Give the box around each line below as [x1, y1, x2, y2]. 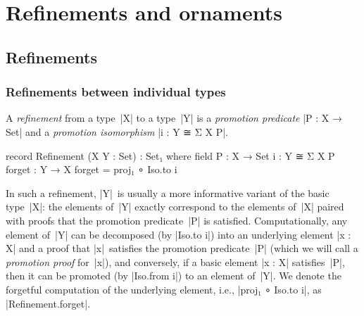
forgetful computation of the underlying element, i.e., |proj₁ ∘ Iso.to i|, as [6, 282, 322, 296]
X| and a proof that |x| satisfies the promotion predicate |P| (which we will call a [6, 241, 358, 255]
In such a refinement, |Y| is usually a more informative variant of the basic [6, 185, 330, 200]
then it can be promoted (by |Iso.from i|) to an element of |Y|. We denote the [6, 268, 341, 283]
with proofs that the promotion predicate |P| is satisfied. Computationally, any [6, 213, 348, 227]
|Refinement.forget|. [6, 296, 91, 310]
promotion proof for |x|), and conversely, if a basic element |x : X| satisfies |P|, [6, 254, 345, 269]
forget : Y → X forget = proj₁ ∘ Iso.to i [6, 162, 177, 177]
